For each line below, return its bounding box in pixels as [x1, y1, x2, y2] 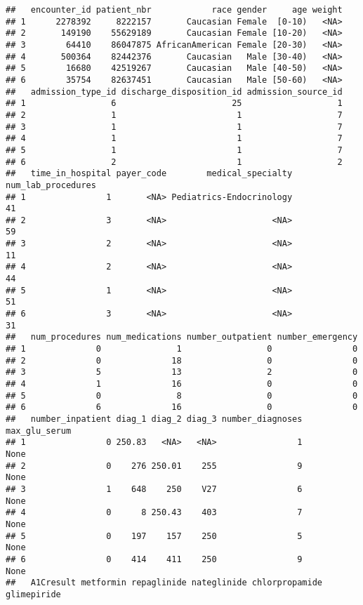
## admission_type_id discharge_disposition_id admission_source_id [6, 86, 343, 97]
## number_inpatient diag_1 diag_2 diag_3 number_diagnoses [6, 413, 303, 424]
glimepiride [6, 589, 61, 599]
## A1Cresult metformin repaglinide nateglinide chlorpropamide [6, 578, 323, 588]
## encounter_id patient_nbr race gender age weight [6, 5, 343, 15]
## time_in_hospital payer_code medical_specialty [6, 168, 293, 179]
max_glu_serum [6, 425, 72, 436]
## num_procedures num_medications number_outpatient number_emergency [6, 332, 358, 343]
